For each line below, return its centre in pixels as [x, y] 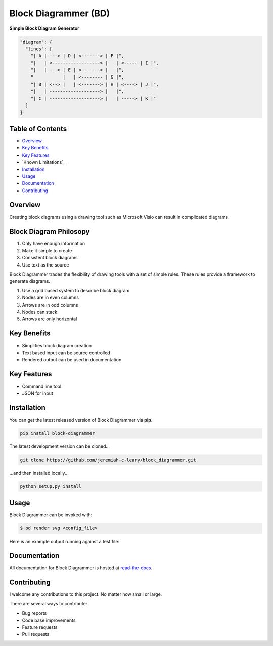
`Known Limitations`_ [44, 162]
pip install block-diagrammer [57, 433]
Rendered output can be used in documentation [72, 360]
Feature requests [40, 627]
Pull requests [36, 634]
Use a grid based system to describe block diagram [76, 290]
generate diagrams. [30, 281]
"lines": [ [39, 49]
